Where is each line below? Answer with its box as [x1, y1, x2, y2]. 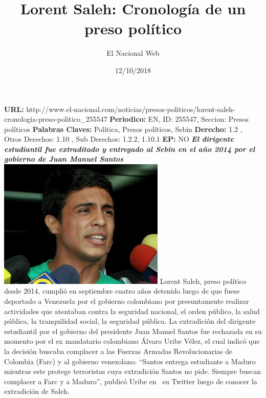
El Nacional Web [106, 48, 160, 58]
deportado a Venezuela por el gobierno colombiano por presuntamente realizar [4, 296, 249, 306]
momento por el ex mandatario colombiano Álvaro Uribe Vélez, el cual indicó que [4, 336, 260, 346]
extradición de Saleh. [4, 386, 70, 396]
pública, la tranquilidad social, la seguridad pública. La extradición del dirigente [4, 316, 256, 326]
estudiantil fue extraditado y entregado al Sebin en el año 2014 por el [4, 143, 255, 154]
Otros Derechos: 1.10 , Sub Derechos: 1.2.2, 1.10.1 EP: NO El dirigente [4, 134, 234, 144]
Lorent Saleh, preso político [160, 275, 247, 286]
